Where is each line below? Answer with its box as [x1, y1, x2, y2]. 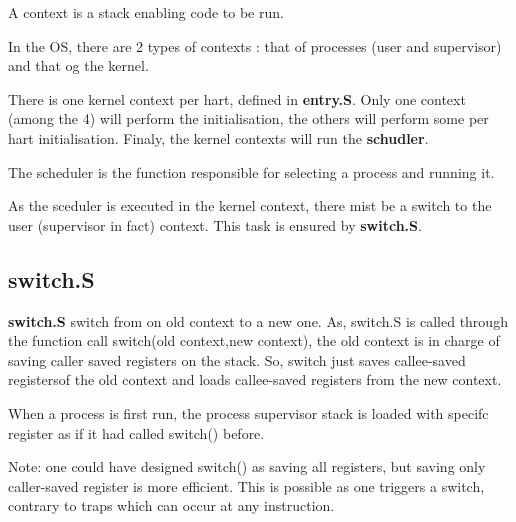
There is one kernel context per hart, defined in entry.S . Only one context [8, 88, 466, 109]
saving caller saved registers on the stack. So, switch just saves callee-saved [8, 349, 466, 370]
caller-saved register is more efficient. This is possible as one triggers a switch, [8, 475, 485, 496]
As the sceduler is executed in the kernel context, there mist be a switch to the [8, 195, 492, 216]
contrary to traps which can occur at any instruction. [8, 495, 335, 516]
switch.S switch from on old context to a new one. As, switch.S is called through [8, 310, 508, 331]
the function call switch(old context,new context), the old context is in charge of [8, 330, 500, 351]
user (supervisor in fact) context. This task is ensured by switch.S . [8, 214, 422, 235]
